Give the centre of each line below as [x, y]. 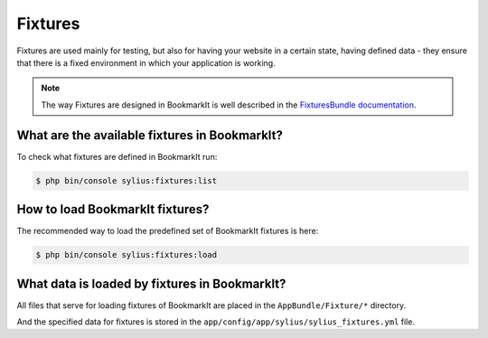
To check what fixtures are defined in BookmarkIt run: [117, 156]
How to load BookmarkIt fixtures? [113, 209]
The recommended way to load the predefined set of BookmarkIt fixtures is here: [168, 231]
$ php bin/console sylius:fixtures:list [126, 180]
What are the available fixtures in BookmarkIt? [150, 135]
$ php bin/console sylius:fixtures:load [126, 255]
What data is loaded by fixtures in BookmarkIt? [151, 283]
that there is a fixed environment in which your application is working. [146, 62]
